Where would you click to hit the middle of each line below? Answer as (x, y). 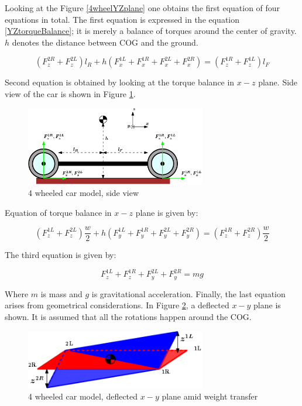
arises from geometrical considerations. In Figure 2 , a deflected (117, 305)
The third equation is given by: (61, 255)
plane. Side (278, 82)
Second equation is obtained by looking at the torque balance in (120, 82)
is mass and (61, 293)
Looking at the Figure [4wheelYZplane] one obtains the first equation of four (143, 8)
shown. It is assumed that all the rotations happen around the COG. (128, 317)
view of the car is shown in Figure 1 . (70, 93)
